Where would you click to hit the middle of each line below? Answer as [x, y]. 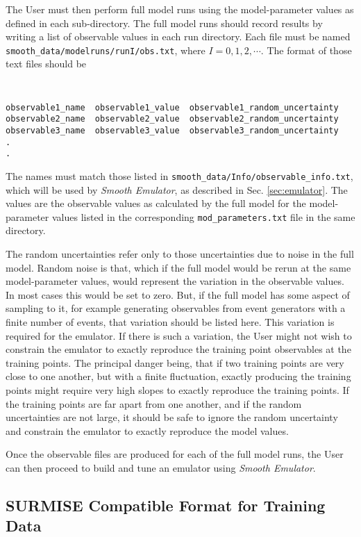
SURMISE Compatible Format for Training [166, 505]
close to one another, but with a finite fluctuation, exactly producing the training [178, 376]
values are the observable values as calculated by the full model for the [156, 203]
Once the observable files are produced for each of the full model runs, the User [175, 454]
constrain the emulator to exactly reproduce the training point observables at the [178, 349]
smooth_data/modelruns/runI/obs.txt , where [106, 50]
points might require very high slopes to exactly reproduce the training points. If [177, 390]
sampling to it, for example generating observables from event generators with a [176, 308]
